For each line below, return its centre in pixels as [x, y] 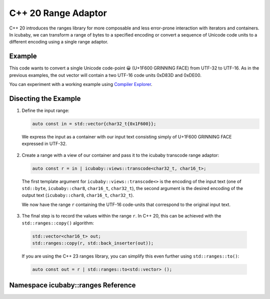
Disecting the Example [45, 98]
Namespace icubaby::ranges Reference [72, 285]
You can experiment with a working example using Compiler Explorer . [81, 84]
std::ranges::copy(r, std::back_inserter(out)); [93, 243]
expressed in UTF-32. [44, 144]
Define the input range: [45, 110]
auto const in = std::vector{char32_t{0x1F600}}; [94, 123]
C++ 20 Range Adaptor [58, 13]
